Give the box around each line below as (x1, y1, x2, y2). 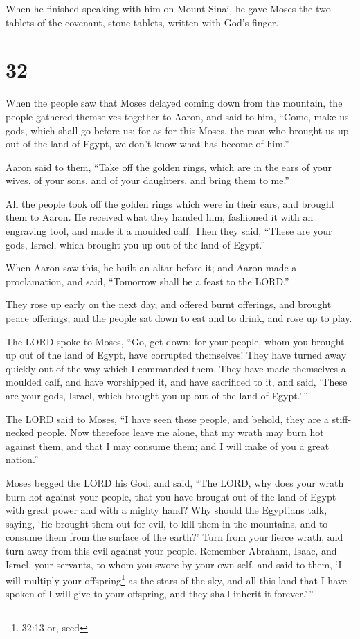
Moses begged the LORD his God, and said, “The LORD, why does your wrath (6, 475, 344, 489)
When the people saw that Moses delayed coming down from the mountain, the (6, 96, 343, 110)
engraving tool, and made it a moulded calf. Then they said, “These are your (6, 224, 332, 238)
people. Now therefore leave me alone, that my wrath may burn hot (37, 425, 324, 440)
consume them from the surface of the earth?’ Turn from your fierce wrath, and (6, 530, 343, 544)
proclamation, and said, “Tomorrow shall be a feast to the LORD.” (6, 273, 289, 288)
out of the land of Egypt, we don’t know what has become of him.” (6, 136, 289, 151)
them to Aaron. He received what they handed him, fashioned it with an (6, 210, 314, 224)
